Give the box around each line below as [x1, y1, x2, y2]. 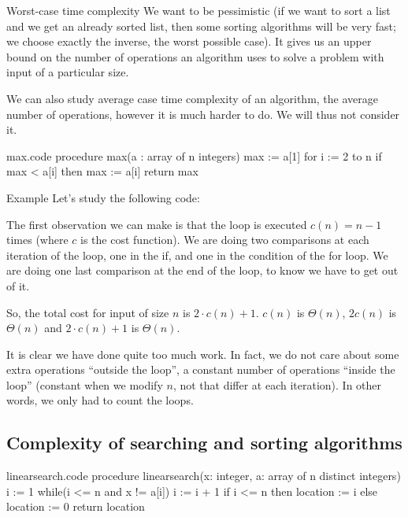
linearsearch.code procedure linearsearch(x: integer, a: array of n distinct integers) [6, 467, 401, 484]
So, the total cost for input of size [6, 304, 169, 320]
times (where [6, 231, 69, 248]
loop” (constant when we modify [6, 376, 163, 393]
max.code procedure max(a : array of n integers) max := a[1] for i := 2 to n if [6, 147, 382, 164]
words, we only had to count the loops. [6, 392, 194, 408]
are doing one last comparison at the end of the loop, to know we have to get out [6, 262, 399, 279]
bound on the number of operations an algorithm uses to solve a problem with [6, 48, 384, 65]
